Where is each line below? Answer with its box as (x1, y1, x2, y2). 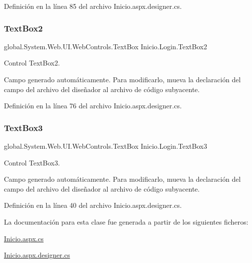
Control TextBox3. (4, 157, 60, 167)
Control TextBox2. (4, 58, 60, 68)
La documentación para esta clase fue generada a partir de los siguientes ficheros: (4, 216, 249, 227)
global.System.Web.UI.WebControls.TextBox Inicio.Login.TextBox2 (4, 41, 207, 51)
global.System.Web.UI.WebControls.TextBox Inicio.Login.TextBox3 (4, 141, 207, 151)
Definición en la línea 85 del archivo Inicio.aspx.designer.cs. (4, 1, 182, 11)
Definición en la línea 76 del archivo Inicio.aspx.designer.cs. (4, 100, 182, 111)
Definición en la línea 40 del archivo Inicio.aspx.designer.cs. (4, 200, 182, 210)
